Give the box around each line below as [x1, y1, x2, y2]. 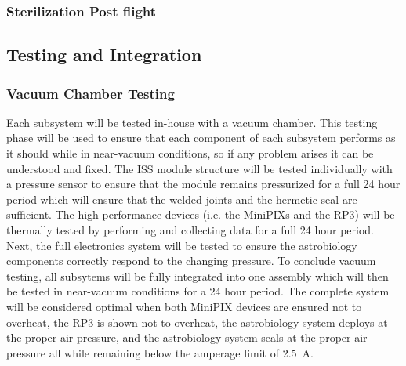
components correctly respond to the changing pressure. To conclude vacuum [6, 252, 376, 269]
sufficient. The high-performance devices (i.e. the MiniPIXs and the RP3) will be [6, 206, 395, 223]
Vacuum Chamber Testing [6, 83, 175, 103]
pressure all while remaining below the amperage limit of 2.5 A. [6, 344, 314, 361]
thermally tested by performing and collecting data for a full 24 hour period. [6, 222, 374, 237]
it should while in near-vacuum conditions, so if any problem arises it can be [6, 145, 374, 161]
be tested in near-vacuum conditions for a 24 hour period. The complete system [6, 283, 390, 299]
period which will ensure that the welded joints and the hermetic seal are [6, 190, 357, 207]
